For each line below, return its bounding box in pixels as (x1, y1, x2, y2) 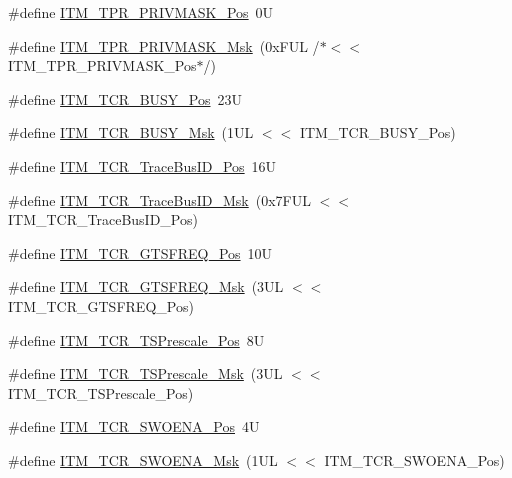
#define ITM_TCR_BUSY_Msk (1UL (8, 122, 254, 143)
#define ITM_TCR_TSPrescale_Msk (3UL (8, 363, 283, 384)
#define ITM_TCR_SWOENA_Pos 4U (8, 416, 260, 437)
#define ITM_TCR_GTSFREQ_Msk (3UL (8, 276, 284, 297)
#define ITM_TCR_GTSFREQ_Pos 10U (8, 242, 273, 263)
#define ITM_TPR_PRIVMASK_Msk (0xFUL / (8, 35, 320, 56)
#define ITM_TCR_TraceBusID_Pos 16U (8, 155, 277, 176)
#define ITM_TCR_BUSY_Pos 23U (8, 88, 242, 109)
